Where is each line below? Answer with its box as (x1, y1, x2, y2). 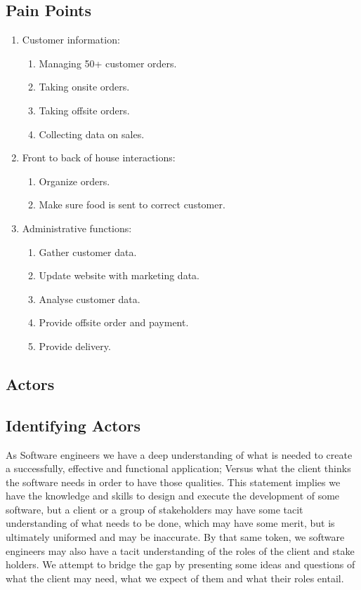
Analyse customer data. (39, 291, 140, 306)
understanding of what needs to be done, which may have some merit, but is (6, 516, 335, 530)
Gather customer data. (39, 244, 137, 259)
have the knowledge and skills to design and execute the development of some (6, 488, 340, 503)
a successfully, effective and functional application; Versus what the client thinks (6, 461, 351, 476)
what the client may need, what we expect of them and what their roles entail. (6, 570, 344, 585)
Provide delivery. (39, 338, 111, 353)
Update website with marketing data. (39, 268, 199, 283)
